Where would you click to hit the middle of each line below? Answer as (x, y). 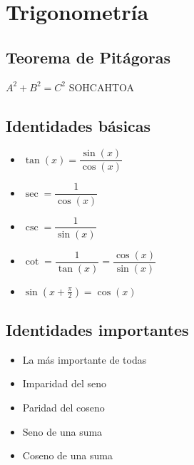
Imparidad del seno (64, 383)
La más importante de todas (85, 359)
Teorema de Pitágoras (88, 57)
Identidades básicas (78, 125)
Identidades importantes (97, 330)
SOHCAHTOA (102, 87)
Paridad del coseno (63, 408)
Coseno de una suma (67, 455)
